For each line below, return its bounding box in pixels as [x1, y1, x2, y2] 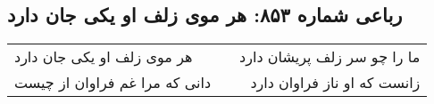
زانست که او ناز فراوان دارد [250, 72, 421, 93]
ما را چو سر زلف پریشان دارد [239, 46, 421, 68]
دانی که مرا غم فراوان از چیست [14, 72, 212, 93]
